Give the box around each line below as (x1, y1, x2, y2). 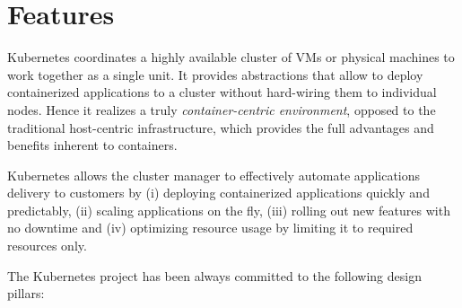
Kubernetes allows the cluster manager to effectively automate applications (7, 165, 421, 184)
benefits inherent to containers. (7, 136, 178, 154)
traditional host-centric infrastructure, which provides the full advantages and (7, 118, 434, 136)
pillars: (7, 284, 45, 303)
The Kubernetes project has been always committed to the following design (7, 266, 422, 285)
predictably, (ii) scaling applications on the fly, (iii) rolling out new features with (7, 200, 450, 219)
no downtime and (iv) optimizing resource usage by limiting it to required (7, 218, 414, 237)
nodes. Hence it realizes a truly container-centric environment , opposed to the (7, 100, 436, 119)
